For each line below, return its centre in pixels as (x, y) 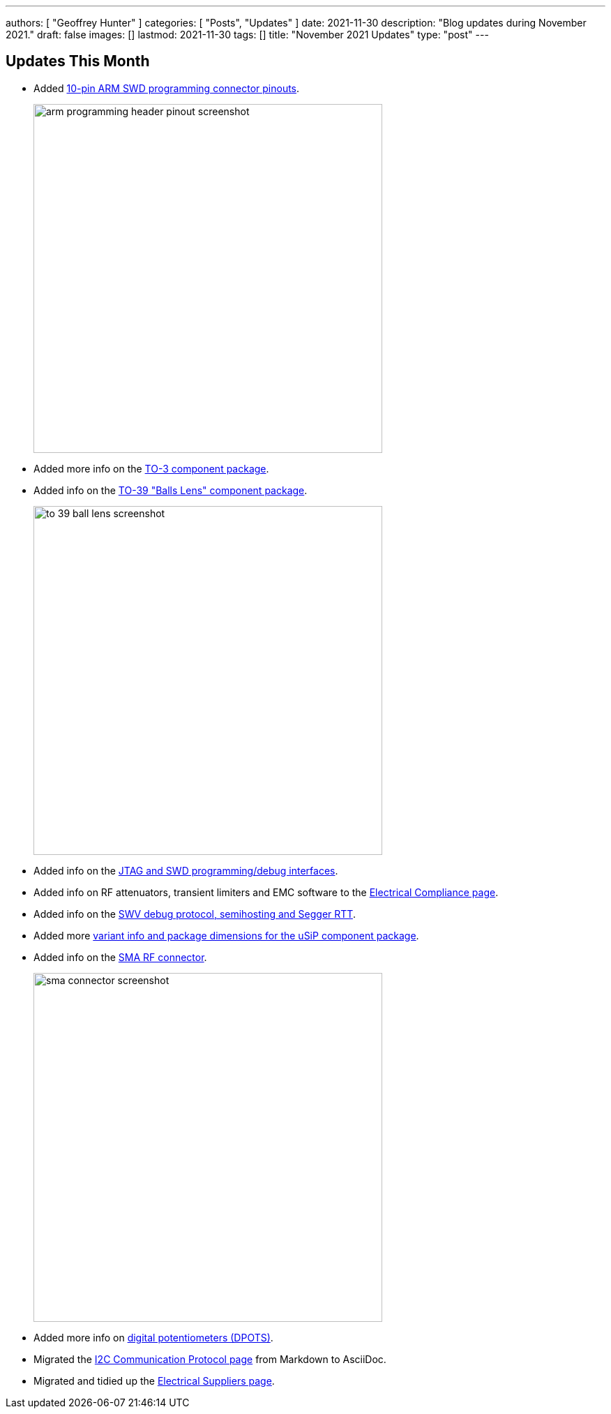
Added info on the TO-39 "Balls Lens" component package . (171, 490)
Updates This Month (78, 61)
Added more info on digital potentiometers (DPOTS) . (153, 1337)
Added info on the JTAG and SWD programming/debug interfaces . (186, 870)
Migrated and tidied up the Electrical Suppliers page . (154, 1380)
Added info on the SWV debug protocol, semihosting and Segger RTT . (195, 914)
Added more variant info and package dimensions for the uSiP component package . (226, 935)
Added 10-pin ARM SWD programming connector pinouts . (167, 88)
